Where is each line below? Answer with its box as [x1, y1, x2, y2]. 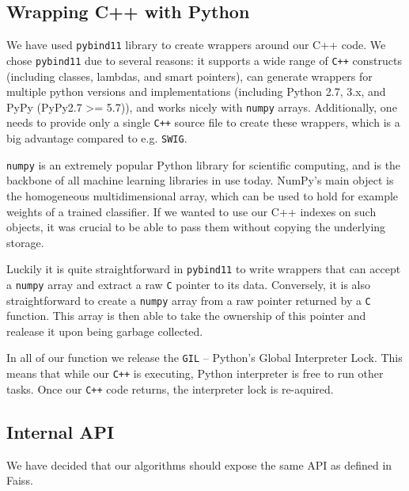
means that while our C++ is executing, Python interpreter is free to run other [6, 365, 384, 382]
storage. [6, 234, 44, 250]
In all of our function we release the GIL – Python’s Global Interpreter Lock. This [6, 349, 403, 366]
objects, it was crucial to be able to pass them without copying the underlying [6, 219, 386, 235]
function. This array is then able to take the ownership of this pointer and [6, 307, 366, 324]
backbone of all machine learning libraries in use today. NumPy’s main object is [6, 172, 394, 188]
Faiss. [6, 472, 33, 489]
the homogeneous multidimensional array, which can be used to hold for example [6, 187, 399, 204]
